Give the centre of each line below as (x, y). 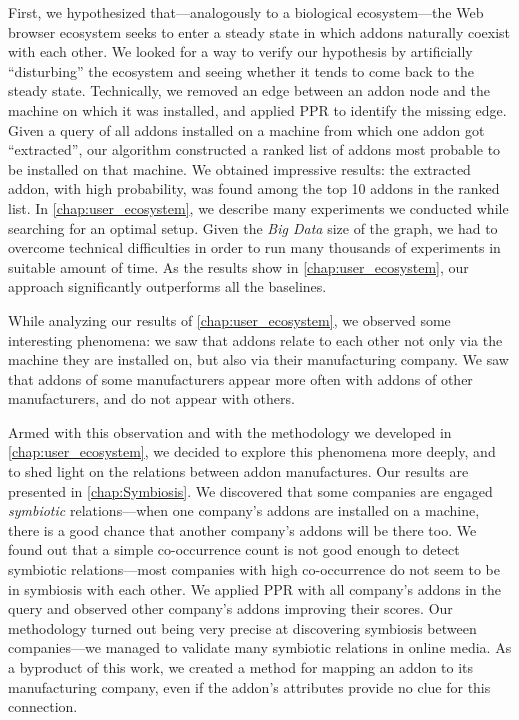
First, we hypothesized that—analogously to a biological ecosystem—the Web (246, 12)
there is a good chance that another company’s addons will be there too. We (242, 529)
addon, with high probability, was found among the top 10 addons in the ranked (254, 188)
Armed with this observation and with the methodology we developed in (230, 431)
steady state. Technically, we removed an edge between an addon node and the (249, 90)
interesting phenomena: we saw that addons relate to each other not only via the (255, 339)
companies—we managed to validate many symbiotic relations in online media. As (260, 647)
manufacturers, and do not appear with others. (151, 398)
